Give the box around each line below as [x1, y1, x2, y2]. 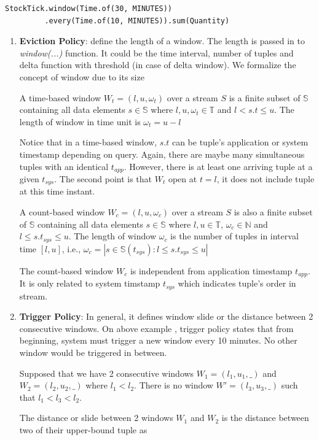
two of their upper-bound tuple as [19, 423, 148, 436]
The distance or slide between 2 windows [19, 411, 173, 424]
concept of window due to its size [19, 70, 144, 83]
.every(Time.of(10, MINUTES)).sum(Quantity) [44, 16, 230, 25]
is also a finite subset [234, 206, 313, 218]
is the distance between [221, 411, 309, 424]
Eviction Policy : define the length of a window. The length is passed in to [19, 34, 305, 47]
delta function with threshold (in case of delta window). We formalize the [19, 58, 296, 71]
